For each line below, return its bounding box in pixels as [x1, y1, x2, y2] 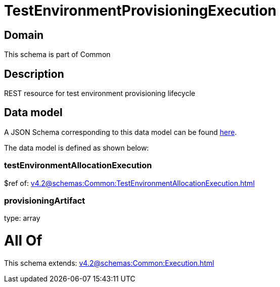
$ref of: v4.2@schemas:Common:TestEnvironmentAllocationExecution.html [4, 178, 255, 187]
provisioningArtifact [4, 195, 85, 206]
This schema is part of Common [4, 50, 111, 59]
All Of [4, 232, 42, 250]
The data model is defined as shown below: [4, 143, 149, 152]
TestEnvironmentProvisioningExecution [4, 2, 277, 19]
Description [4, 67, 64, 80]
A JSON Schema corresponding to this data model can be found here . [4, 127, 237, 136]
